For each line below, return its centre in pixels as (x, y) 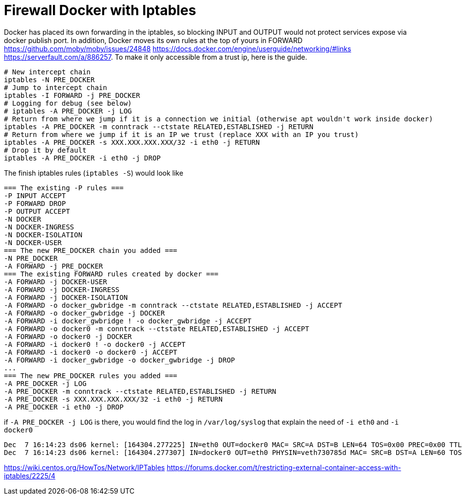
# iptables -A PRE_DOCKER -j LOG (68, 111)
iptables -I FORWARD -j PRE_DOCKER (72, 95)
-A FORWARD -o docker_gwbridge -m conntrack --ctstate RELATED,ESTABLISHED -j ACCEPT (173, 305)
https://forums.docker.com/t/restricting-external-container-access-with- (284, 467)
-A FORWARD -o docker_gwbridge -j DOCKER (84, 313)
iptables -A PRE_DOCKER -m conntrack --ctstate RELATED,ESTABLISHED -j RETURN (159, 126)
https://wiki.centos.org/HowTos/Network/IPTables (84, 467)
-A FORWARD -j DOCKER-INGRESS (62, 289)
